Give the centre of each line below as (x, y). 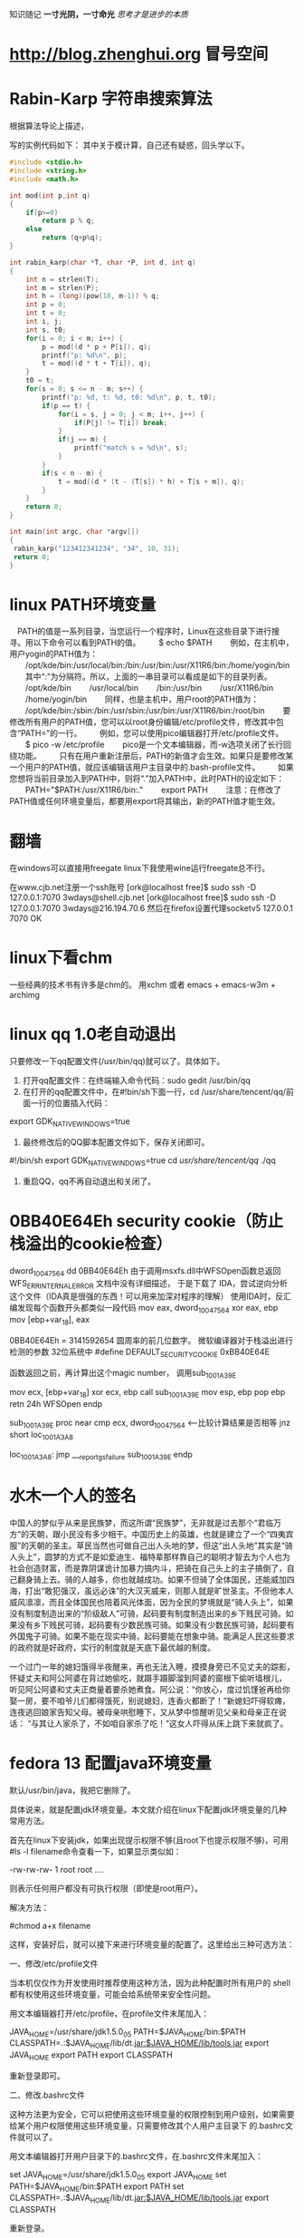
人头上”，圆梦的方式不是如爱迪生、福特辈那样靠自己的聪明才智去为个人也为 (150, 1556)
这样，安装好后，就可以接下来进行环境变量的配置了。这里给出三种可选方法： (152, 1944)
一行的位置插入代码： (70, 1103)
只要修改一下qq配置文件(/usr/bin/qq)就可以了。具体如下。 (117, 1061)
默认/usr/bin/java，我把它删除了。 (72, 1790)
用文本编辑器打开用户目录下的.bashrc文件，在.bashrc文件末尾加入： (137, 2156)
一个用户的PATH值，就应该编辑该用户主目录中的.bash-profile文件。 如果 (152, 767)
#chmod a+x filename (50, 1925)
